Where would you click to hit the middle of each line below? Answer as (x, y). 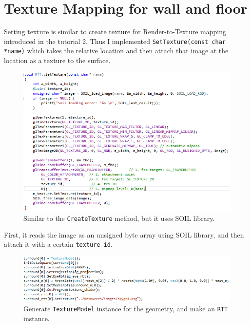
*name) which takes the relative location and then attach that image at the (116, 51)
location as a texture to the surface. (57, 60)
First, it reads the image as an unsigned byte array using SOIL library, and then (124, 234)
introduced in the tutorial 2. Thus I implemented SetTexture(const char (115, 41)
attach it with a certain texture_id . (58, 244)
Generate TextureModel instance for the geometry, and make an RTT (126, 309)
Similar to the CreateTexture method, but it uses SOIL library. (119, 218)
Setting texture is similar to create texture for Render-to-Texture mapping (115, 32)
